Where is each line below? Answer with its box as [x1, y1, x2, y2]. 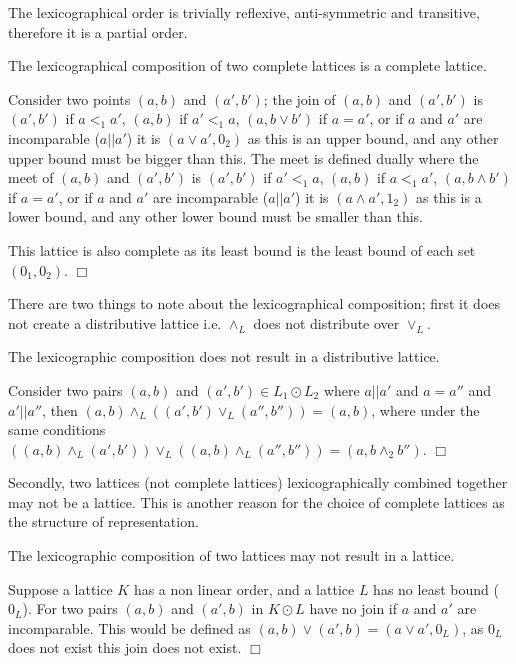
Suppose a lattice [8, 578, 113, 599]
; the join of [263, 88, 336, 109]
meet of [8, 167, 54, 188]
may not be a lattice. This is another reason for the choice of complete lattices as [8, 491, 505, 512]
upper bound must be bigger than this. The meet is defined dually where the [8, 147, 479, 168]
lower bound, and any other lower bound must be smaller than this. [8, 206, 423, 227]
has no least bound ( [373, 578, 499, 599]
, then [42, 399, 78, 420]
